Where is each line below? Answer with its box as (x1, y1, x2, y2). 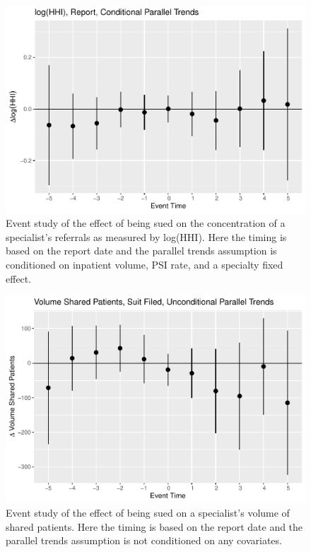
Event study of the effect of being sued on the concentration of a (6, 216, 286, 230)
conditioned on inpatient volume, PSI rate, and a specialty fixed (6, 257, 283, 271)
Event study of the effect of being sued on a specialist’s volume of (6, 505, 290, 520)
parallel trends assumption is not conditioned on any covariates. (6, 533, 282, 548)
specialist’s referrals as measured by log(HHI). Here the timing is (6, 229, 287, 244)
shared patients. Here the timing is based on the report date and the (6, 519, 303, 534)
